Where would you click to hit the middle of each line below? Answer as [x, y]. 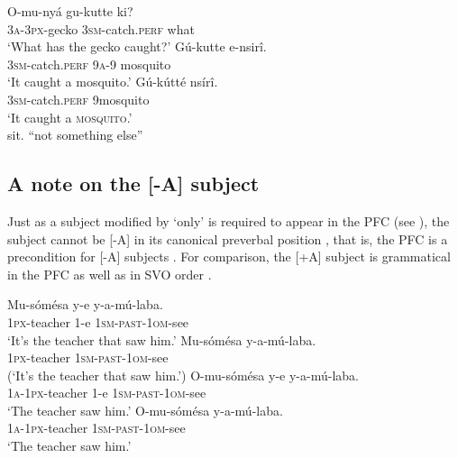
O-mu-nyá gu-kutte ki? [70, 11]
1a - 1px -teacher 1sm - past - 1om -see [96, 428]
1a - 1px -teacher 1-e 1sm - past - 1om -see [107, 393]
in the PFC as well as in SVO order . [110, 274]
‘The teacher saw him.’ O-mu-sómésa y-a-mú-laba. [145, 410]
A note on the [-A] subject [133, 183]
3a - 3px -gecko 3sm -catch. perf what [101, 28]
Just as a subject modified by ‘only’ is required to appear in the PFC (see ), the [229, 220]
